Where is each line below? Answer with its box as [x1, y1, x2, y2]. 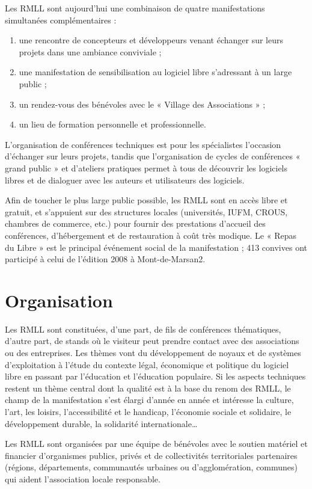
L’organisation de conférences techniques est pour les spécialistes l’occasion [5, 138, 281, 150]
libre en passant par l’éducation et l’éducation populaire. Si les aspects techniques [5, 370, 306, 383]
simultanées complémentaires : [5, 13, 117, 26]
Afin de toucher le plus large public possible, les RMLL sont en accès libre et [5, 194, 288, 206]
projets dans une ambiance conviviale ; [19, 45, 162, 58]
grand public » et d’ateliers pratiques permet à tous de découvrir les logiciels [5, 161, 288, 174]
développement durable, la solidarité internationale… [5, 417, 198, 429]
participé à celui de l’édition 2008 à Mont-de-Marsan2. [5, 253, 206, 265]
